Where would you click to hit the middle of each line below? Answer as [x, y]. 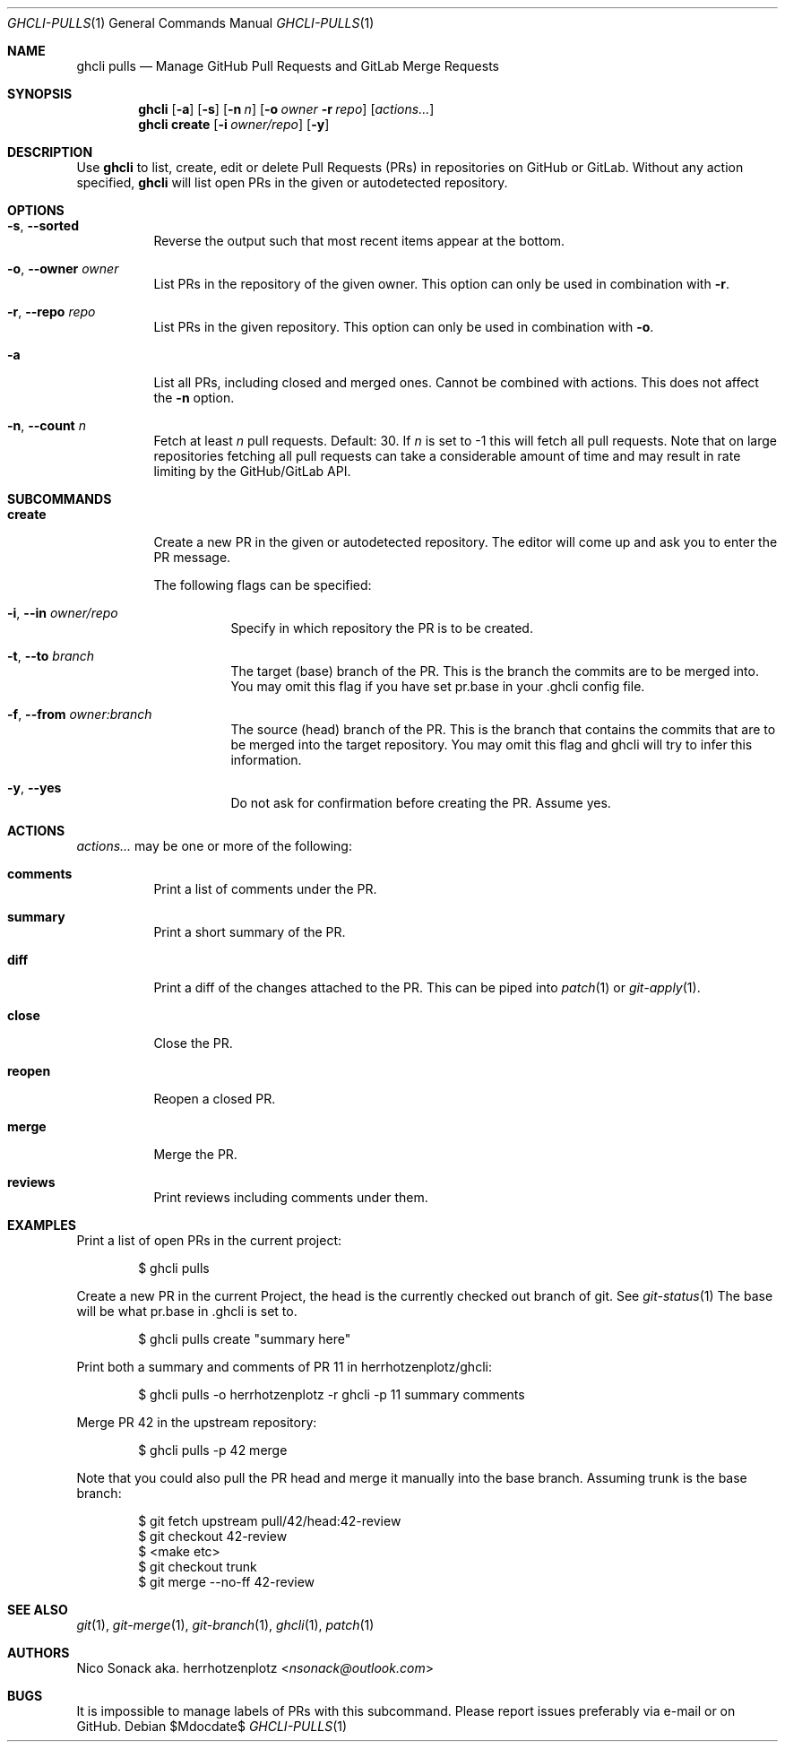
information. [266, 760]
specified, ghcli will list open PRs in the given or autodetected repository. [292, 182]
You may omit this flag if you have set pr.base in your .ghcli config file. [438, 686]
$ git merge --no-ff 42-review [227, 1582]
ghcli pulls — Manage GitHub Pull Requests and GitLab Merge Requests [288, 66]
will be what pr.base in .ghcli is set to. [187, 1311]
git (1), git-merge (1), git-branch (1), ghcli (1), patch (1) [225, 1625]
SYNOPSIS [40, 94]
